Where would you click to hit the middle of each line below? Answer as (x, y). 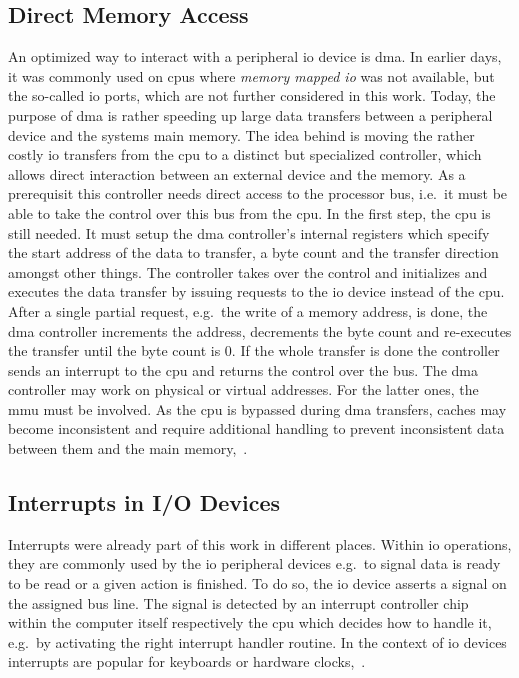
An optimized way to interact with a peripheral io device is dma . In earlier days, (255, 56)
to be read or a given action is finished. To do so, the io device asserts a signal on (257, 583)
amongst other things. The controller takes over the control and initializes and (248, 271)
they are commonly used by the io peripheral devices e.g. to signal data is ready (254, 563)
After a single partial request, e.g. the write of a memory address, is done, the (248, 310)
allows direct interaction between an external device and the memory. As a (237, 173)
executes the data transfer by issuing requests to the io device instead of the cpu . (256, 291)
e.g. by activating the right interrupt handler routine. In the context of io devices (257, 641)
